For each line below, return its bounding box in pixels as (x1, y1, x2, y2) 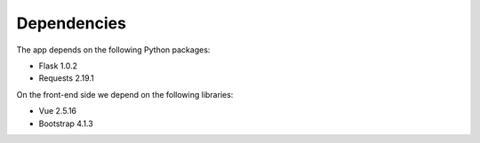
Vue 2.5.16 (38, 106, 77, 116)
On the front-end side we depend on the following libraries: (16, 89, 234, 99)
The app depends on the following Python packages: (16, 44, 211, 55)
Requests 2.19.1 (38, 73, 95, 83)
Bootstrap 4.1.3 (38, 118, 93, 129)
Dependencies (16, 13, 126, 33)
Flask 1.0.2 (38, 60, 77, 71)
